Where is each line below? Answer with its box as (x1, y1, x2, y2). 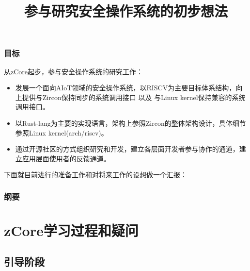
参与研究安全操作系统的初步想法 (24, 1, 228, 21)
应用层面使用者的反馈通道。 (22, 153, 110, 163)
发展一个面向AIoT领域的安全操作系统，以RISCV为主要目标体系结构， (15, 83, 236, 93)
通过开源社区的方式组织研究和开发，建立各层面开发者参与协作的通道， (15, 144, 239, 154)
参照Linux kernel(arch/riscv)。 (15, 127, 108, 137)
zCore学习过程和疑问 (4, 220, 139, 240)
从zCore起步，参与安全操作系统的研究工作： (4, 66, 143, 76)
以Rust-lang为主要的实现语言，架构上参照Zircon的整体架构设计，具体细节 (15, 118, 246, 128)
